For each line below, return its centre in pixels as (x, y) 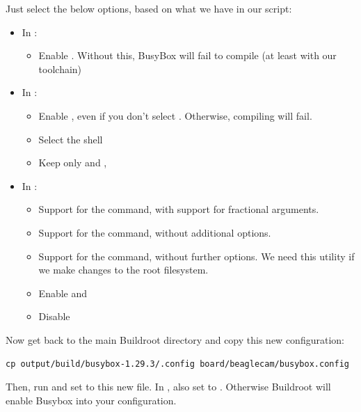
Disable (54, 316)
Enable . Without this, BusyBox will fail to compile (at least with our (187, 55)
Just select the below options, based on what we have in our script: (149, 8)
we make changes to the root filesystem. (123, 270)
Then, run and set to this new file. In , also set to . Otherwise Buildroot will (168, 387)
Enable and (63, 293)
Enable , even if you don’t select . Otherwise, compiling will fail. (175, 115)
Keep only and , (73, 163)
